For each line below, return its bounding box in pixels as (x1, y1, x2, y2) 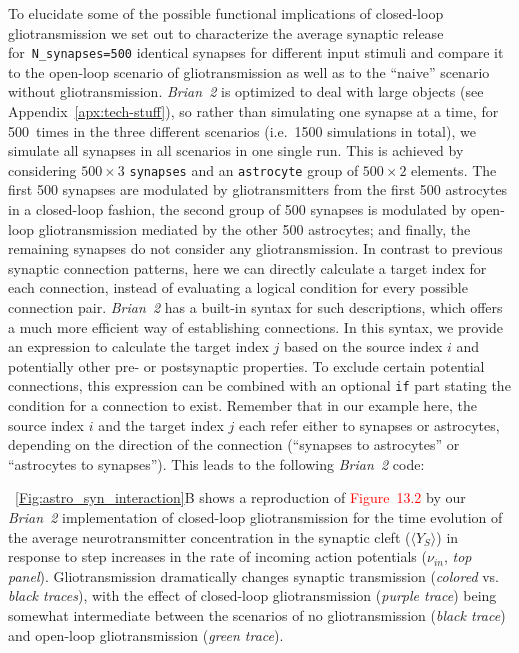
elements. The (411, 159, 497, 180)
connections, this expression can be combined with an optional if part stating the (8, 375, 511, 396)
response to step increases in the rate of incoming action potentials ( (8, 546, 427, 567)
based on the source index (283, 336, 443, 357)
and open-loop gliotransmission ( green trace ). (8, 624, 284, 645)
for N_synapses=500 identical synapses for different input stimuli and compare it (8, 42, 504, 63)
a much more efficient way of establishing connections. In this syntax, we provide (8, 316, 504, 337)
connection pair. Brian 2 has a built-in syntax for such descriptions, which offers (8, 297, 503, 318)
